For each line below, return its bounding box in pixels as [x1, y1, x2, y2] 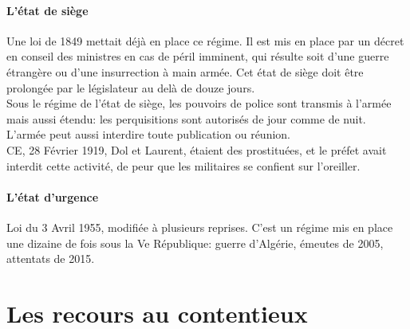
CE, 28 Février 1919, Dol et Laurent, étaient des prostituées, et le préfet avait [6, 141, 387, 158]
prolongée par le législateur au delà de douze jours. [6, 79, 255, 96]
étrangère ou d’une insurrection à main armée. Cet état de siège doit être [6, 63, 364, 80]
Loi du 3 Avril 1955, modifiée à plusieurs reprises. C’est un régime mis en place [6, 218, 393, 235]
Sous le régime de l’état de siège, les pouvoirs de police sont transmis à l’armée [6, 95, 392, 112]
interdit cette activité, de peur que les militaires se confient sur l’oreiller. [6, 157, 361, 174]
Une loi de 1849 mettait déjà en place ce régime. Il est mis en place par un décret [6, 32, 404, 49]
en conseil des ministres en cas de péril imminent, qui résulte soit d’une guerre [6, 48, 389, 65]
